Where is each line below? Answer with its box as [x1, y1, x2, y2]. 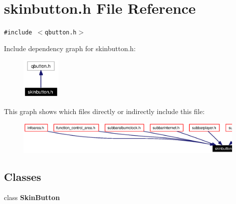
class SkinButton [4, 192, 60, 202]
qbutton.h [45, 29, 77, 36]
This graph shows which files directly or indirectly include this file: [4, 106, 205, 116]
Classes [4, 169, 41, 184]
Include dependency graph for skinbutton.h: [4, 43, 136, 53]
